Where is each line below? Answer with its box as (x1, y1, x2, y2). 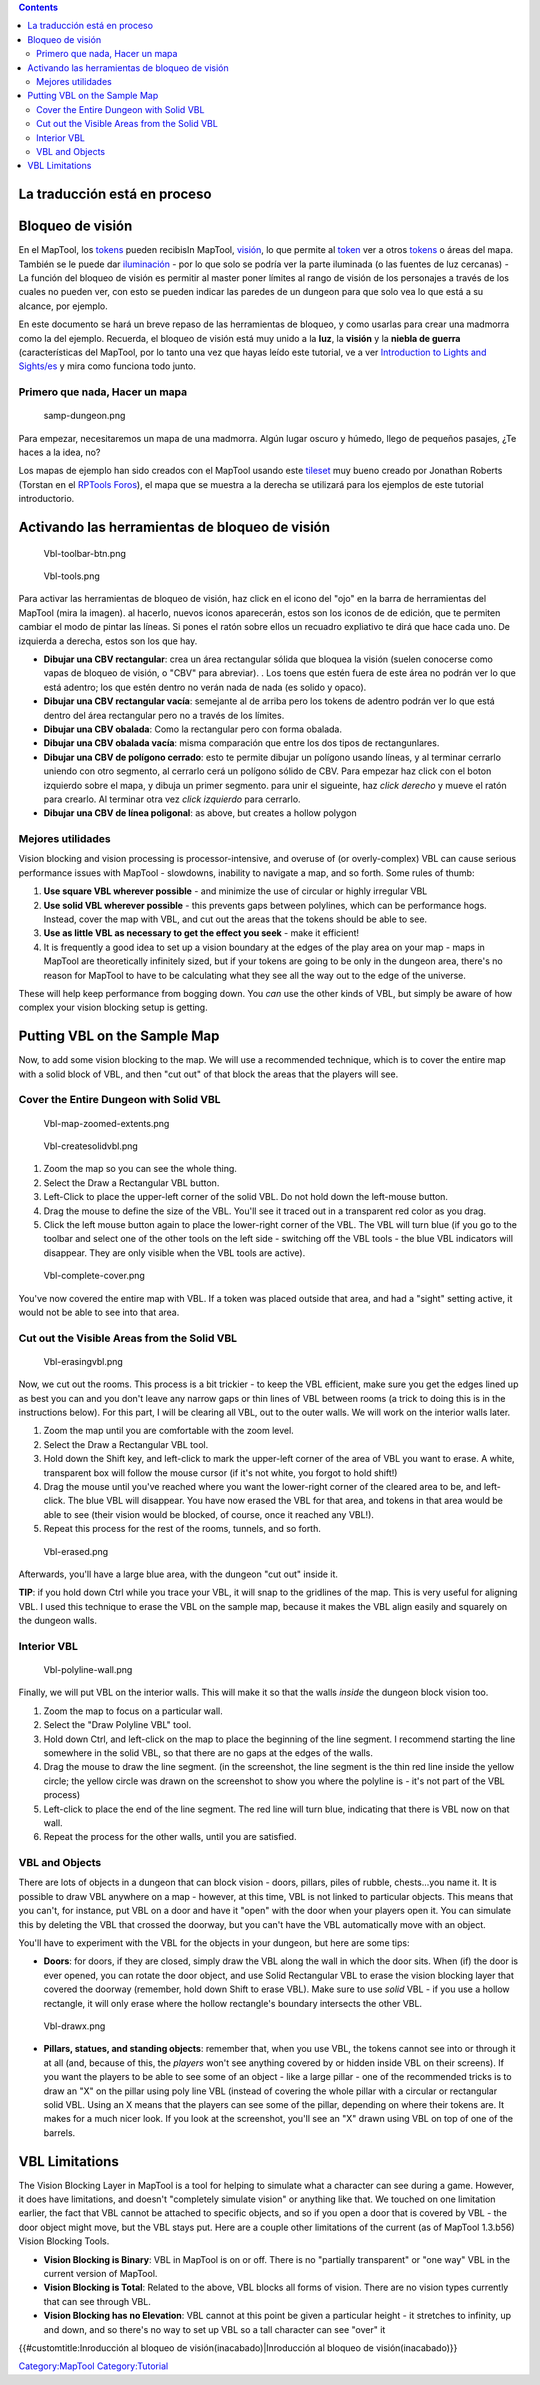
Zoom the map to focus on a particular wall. (43, 1705, 224, 1717)
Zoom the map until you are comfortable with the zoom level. (43, 1425, 294, 1437)
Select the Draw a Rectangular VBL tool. (43, 1438, 209, 1450)
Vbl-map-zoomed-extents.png (43, 1117, 170, 1129)
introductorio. (18, 493, 75, 505)
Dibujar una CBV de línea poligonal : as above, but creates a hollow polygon (43, 807, 357, 819)
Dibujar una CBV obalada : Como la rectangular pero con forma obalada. (43, 723, 342, 735)
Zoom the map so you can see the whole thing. (43, 1163, 237, 1175)
